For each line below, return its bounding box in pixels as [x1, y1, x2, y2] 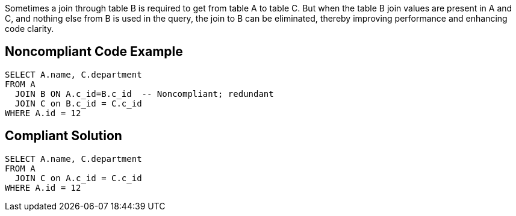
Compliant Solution [5, 128, 122, 144]
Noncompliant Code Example [5, 44, 183, 60]
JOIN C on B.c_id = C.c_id [14, 98, 142, 108]
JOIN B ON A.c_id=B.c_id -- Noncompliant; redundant [14, 88, 274, 99]
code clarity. [5, 23, 54, 34]
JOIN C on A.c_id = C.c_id [14, 173, 142, 183]
